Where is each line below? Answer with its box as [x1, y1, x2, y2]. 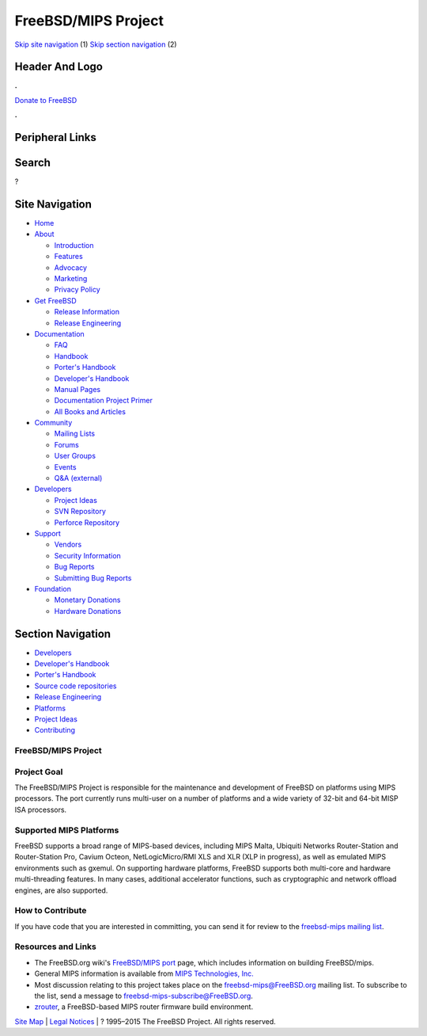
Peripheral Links [14, 131, 96, 144]
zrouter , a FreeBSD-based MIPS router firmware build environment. [34, 1002, 253, 1011]
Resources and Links [14, 941, 96, 952]
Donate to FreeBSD [14, 95, 77, 105]
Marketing [54, 274, 88, 284]
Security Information [54, 550, 122, 560]
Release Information [54, 307, 120, 317]
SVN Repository [54, 507, 107, 516]
